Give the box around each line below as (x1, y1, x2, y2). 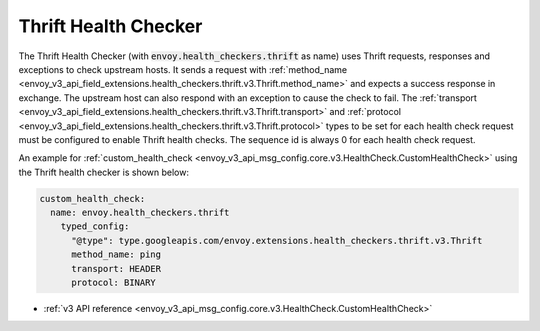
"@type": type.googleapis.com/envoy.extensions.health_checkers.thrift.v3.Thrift (71, 235, 483, 246)
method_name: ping (71, 249, 162, 260)
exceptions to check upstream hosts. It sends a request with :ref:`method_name (18, 63, 348, 75)
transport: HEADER (71, 263, 162, 274)
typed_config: (60, 221, 130, 232)
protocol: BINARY (71, 277, 157, 288)
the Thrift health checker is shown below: (18, 166, 190, 178)
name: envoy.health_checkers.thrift (50, 207, 230, 219)
